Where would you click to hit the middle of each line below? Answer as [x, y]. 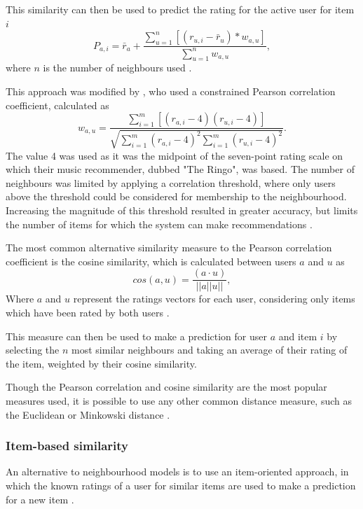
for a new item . [40, 499]
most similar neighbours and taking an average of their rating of [210, 350]
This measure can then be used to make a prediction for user [136, 336]
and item [298, 336]
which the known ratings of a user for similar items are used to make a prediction [181, 485]
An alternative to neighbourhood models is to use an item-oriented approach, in [177, 472]
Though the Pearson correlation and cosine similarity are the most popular [166, 387]
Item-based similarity [67, 446]
